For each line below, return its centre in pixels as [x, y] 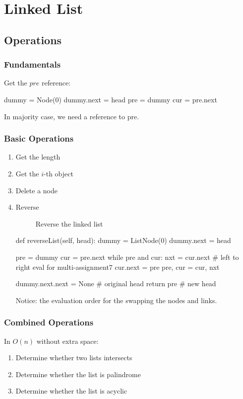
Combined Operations [49, 322]
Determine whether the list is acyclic [71, 391]
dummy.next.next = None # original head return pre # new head [116, 283]
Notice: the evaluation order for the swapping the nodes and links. [116, 300]
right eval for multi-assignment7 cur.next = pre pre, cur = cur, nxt [118, 267]
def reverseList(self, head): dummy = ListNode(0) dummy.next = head [123, 240]
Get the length [38, 157]
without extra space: [67, 341]
